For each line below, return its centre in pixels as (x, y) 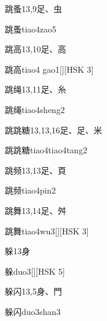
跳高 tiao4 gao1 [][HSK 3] (49, 69)
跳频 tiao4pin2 (30, 190)
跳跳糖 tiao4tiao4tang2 (46, 150)
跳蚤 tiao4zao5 (31, 29)
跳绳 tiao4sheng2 (35, 109)
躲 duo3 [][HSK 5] (35, 271)
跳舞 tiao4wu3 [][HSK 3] (47, 231)
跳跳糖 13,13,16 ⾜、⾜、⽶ (53, 130)
